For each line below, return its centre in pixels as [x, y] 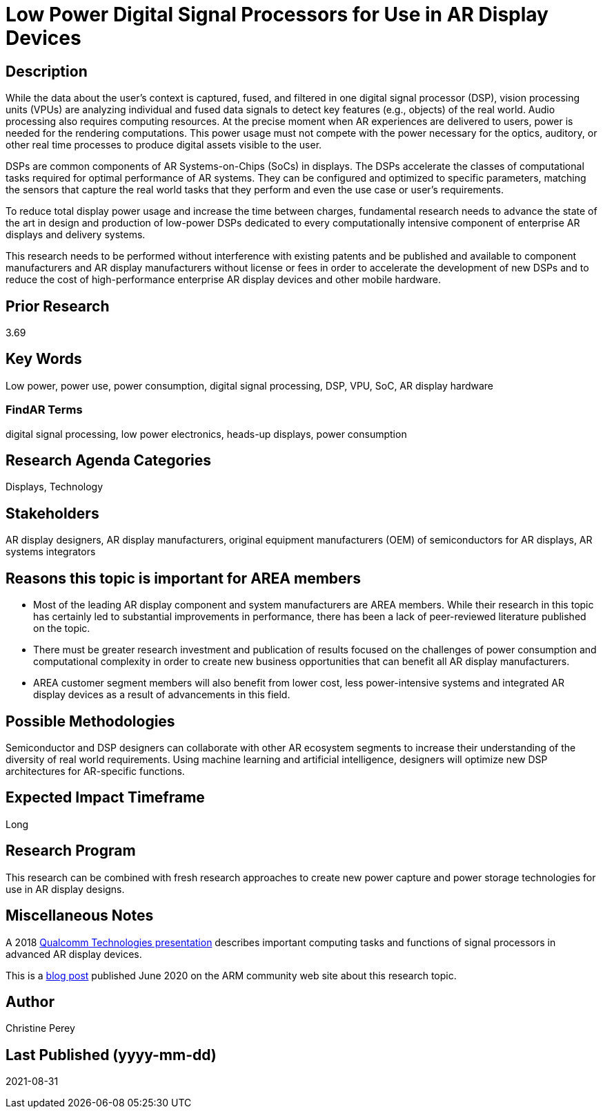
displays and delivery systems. [76, 235]
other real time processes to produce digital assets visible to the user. [164, 145]
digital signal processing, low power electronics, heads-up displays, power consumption [206, 434]
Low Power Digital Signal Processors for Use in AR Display [277, 15]
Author [30, 1001]
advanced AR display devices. [74, 954]
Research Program [71, 851]
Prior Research [58, 306]
